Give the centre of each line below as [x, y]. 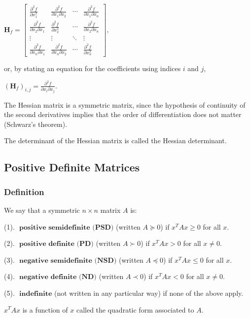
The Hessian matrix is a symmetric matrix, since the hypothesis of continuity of [125, 104]
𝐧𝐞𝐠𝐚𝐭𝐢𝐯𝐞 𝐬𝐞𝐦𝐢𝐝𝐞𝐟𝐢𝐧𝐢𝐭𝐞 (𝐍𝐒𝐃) [68, 260]
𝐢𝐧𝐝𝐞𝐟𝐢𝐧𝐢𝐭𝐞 [36, 294]
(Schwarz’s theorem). [36, 124]
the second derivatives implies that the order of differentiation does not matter [123, 114]
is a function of [45, 309]
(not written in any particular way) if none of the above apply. [149, 293]
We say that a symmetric [42, 210]
